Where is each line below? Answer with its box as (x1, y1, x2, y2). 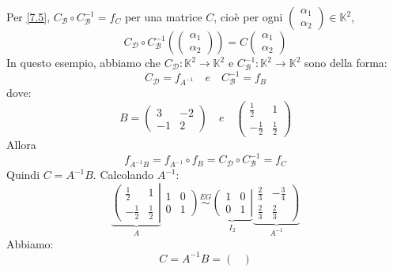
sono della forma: (304, 54, 387, 70)
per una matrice (124, 9, 202, 24)
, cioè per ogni (214, 9, 283, 24)
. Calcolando (93, 166, 154, 183)
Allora (6, 136, 36, 153)
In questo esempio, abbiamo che (6, 54, 161, 70)
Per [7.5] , (6, 9, 51, 24)
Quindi (6, 166, 40, 183)
